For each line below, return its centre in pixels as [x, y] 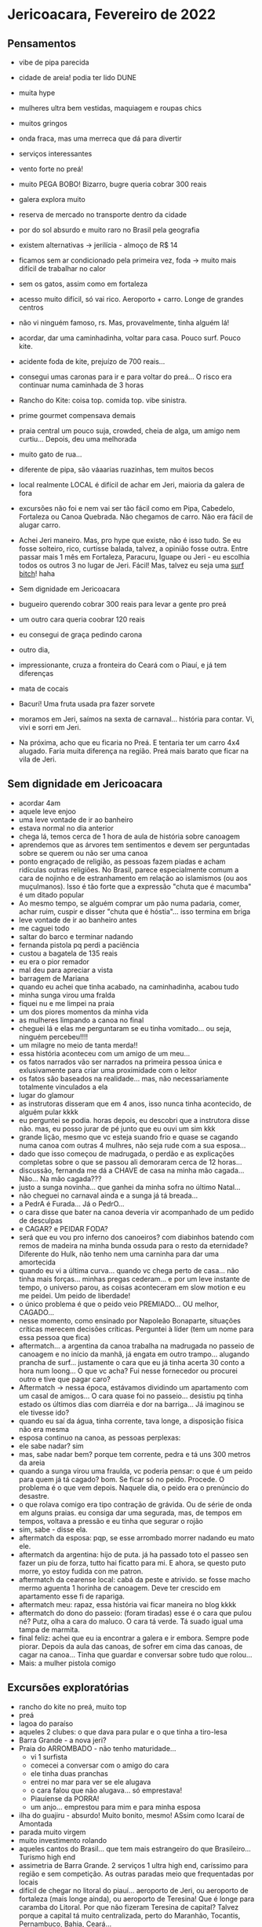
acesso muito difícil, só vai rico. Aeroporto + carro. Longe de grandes [131, 299]
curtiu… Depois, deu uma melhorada [78, 439]
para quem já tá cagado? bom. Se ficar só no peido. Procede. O [122, 1479]
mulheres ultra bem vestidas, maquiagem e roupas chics [110, 108]
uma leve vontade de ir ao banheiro [76, 820]
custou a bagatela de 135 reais [68, 953]
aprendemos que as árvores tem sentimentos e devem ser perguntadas [134, 844]
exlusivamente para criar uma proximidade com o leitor [107, 1070]
